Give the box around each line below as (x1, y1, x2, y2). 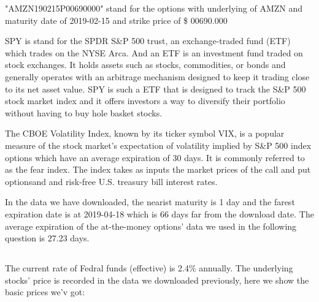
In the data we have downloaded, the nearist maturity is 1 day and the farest (5, 195, 295, 208)
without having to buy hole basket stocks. (5, 106, 163, 119)
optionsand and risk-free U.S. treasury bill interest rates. (5, 175, 218, 187)
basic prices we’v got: (5, 285, 85, 298)
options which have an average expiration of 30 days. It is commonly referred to (5, 151, 305, 164)
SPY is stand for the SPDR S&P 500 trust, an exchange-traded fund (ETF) (5, 34, 291, 47)
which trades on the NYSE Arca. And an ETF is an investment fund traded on (5, 46, 303, 59)
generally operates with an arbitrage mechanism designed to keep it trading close (5, 70, 310, 83)
